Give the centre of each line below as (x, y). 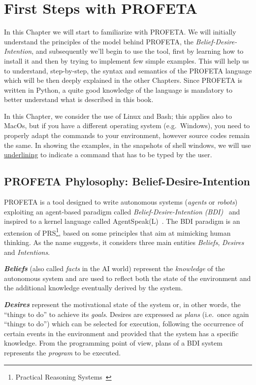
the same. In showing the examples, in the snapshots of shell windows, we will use (128, 145)
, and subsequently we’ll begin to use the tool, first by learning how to (138, 51)
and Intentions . (27, 252)
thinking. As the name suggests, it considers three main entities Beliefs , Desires (124, 242)
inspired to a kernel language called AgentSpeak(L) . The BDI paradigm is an (122, 221)
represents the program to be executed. (63, 353)
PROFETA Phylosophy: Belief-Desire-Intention (127, 181)
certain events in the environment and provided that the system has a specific (121, 333)
